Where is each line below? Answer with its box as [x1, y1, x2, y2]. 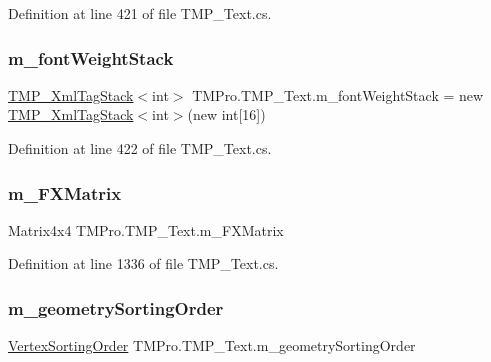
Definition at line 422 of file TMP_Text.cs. [8, 138, 272, 158]
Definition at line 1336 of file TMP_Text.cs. [8, 253, 279, 274]
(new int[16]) [187, 104, 266, 125]
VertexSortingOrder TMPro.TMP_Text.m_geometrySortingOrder [8, 335, 416, 356]
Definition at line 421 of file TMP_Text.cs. [8, 3, 272, 23]
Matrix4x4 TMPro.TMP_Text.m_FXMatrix [8, 219, 284, 240]
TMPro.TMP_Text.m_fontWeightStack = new [192, 84, 484, 105]
